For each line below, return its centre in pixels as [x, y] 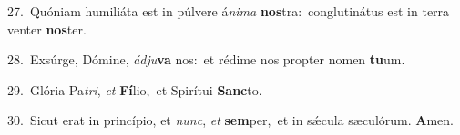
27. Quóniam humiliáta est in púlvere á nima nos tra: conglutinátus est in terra [229, 11]
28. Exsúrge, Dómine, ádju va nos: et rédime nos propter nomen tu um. [206, 59]
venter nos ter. [47, 29]
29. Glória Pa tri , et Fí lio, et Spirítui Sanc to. [135, 89]
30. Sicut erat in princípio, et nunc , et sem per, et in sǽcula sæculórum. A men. [230, 120]
